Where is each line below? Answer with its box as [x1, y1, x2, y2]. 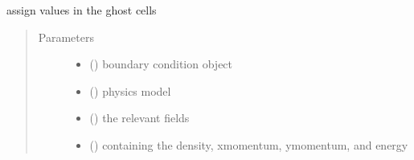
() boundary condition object [89, 55, 233, 72]
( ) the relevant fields [89, 109, 190, 126]
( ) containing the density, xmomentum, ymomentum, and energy [89, 136, 408, 153]
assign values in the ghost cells [6, 2, 157, 18]
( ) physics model [89, 82, 171, 99]
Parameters [38, 28, 94, 45]
